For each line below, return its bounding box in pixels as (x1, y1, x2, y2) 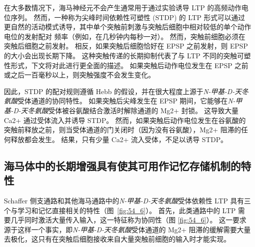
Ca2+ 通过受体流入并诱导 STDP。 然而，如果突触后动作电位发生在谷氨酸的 (4, 115, 246, 125)
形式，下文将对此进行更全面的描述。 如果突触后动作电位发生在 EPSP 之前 (10, 60, 249, 70)
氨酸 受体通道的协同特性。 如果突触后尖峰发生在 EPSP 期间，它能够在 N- (4, 96, 235, 106)
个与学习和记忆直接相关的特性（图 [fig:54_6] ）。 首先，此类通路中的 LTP (4, 205, 236, 215)
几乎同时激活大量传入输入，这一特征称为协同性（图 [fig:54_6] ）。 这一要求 (10, 215, 247, 225)
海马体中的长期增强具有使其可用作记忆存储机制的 (4, 158, 241, 173)
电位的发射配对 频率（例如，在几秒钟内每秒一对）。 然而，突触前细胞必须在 (4, 31, 246, 41)
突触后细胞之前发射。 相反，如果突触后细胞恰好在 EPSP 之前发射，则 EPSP (4, 41, 248, 51)
